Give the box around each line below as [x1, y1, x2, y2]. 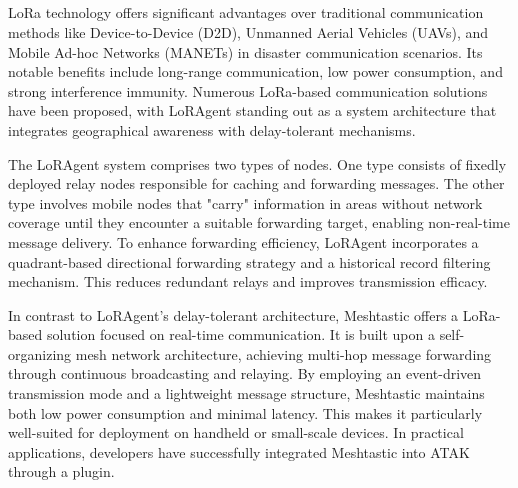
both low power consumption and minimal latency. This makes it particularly [8, 402, 483, 423]
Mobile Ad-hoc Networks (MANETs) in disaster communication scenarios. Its [8, 41, 483, 62]
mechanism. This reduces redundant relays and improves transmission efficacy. [8, 271, 488, 292]
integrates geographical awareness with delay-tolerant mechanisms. [8, 119, 416, 140]
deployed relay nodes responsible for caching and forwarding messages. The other [8, 173, 505, 194]
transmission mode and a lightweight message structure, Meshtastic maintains [8, 383, 485, 404]
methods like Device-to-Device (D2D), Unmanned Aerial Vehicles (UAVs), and [8, 21, 489, 42]
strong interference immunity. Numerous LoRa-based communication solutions [8, 80, 488, 101]
